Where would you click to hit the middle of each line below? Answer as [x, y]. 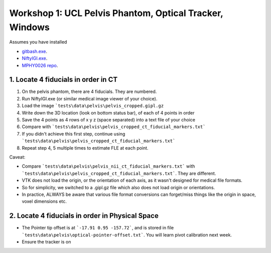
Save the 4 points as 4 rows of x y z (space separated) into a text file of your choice [109, 119]
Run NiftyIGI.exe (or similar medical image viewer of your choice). [90, 98]
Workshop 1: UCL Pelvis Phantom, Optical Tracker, [116, 13]
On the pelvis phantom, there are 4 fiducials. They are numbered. [89, 92]
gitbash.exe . [35, 51]
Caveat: [17, 157]
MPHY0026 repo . [40, 65]
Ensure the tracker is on [46, 241]
